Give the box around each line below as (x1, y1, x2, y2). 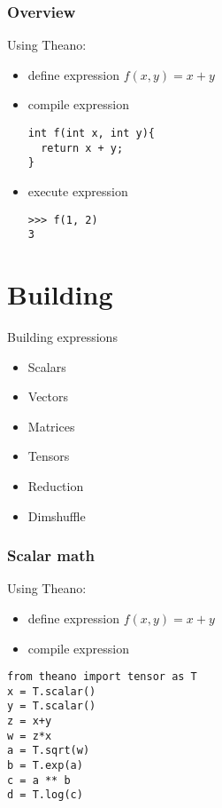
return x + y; (41, 141, 124, 154)
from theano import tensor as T (7, 670, 197, 684)
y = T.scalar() (7, 700, 96, 713)
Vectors (27, 387, 69, 406)
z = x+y (7, 715, 52, 728)
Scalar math (7, 544, 95, 566)
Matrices (27, 416, 75, 435)
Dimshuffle (27, 506, 86, 525)
